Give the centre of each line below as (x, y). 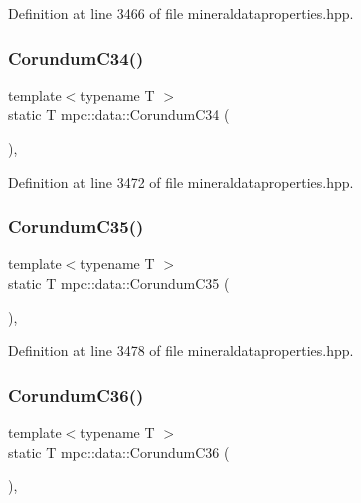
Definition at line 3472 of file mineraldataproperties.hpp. (181, 181)
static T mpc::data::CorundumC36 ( (119, 451)
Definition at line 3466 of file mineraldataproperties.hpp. (181, 13)
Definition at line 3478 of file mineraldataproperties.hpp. (181, 350)
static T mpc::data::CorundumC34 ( (119, 114)
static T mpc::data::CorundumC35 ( (119, 283)
